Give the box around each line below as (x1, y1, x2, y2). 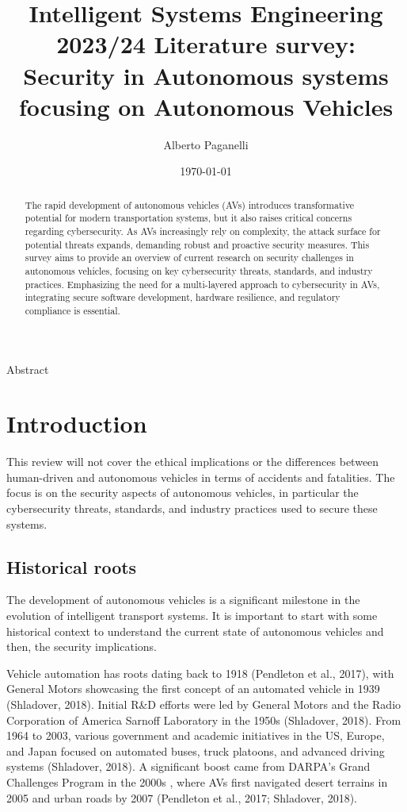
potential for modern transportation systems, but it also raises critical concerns (25, 211, 352, 225)
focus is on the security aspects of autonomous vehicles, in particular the (6, 484, 359, 501)
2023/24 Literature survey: (56, 28, 356, 60)
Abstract (6, 360, 49, 377)
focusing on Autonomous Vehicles (18, 90, 394, 122)
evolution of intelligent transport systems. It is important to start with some (6, 607, 378, 624)
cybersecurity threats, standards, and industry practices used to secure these (6, 500, 378, 517)
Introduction (6, 407, 147, 440)
